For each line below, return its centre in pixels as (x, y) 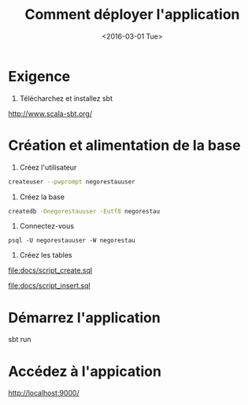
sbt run (20, 340)
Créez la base (42, 197)
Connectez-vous (47, 226)
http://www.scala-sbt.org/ (50, 113)
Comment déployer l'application (132, 15)
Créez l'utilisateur (48, 167)
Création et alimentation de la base (125, 145)
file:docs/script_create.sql (50, 270)
